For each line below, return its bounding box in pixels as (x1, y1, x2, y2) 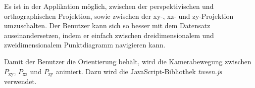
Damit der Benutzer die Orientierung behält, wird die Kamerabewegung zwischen (4, 56, 252, 66)
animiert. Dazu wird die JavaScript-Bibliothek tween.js (55, 66, 222, 76)
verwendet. (4, 76, 37, 87)
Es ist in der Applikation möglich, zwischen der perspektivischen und (4, 1, 214, 11)
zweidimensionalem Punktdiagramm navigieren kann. (4, 40, 165, 50)
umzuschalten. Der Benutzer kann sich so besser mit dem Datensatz (4, 20, 210, 31)
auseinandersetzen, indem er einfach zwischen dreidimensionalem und (4, 30, 214, 40)
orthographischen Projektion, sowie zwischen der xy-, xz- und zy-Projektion (4, 10, 234, 21)
